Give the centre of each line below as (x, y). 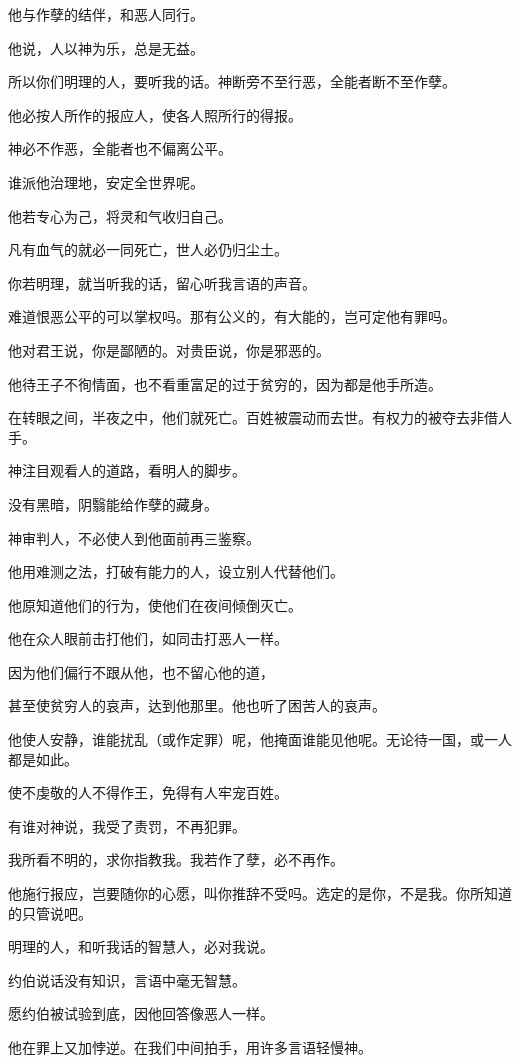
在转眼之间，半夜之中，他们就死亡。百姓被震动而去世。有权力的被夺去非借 (253, 417)
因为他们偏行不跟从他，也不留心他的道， (141, 671)
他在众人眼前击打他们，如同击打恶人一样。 (148, 638)
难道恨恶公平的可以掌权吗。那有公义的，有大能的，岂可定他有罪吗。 (232, 316)
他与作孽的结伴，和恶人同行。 (106, 14)
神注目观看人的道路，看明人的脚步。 (127, 470)
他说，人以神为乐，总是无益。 (106, 47)
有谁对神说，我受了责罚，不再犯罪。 (127, 825)
